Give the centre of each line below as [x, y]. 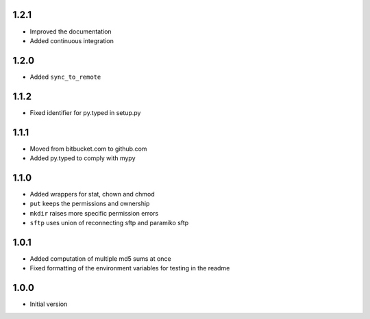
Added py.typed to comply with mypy [83, 158]
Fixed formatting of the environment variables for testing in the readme [130, 268]
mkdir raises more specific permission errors [94, 213]
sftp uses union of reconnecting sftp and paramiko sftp [109, 223]
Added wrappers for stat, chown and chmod [92, 194]
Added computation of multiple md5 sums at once [100, 259]
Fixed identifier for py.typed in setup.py [85, 112]
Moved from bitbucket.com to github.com [88, 149]
